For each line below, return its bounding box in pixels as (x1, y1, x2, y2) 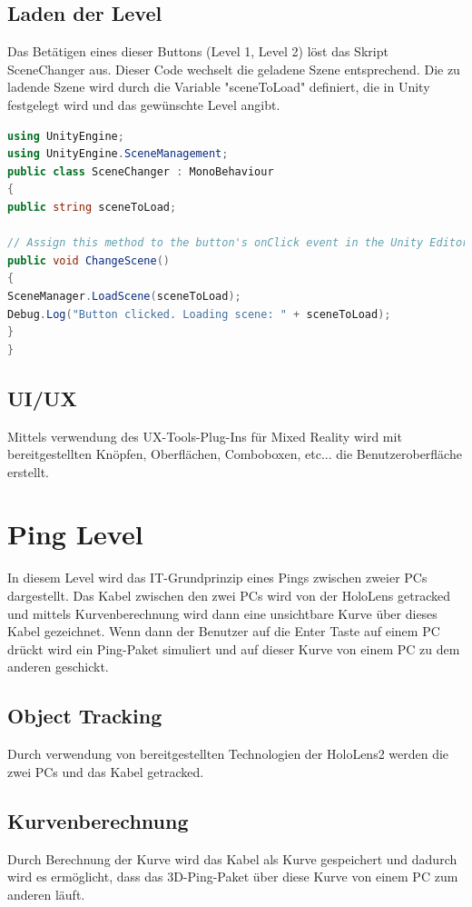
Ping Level (7, 515, 143, 553)
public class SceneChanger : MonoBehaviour (7, 164, 274, 178)
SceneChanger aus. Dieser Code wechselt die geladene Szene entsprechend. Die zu (7, 59, 460, 78)
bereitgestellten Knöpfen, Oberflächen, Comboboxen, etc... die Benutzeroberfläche (7, 444, 462, 463)
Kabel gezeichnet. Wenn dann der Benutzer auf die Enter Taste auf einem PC (7, 622, 440, 641)
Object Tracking (7, 702, 162, 730)
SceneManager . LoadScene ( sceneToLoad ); (7, 289, 241, 303)
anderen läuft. (7, 884, 85, 903)
